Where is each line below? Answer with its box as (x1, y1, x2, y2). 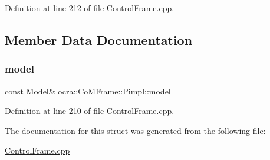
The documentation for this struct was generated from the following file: (5, 124, 266, 136)
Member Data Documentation (5, 30, 193, 48)
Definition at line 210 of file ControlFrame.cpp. (5, 105, 174, 117)
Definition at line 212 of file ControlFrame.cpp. (5, 2, 174, 14)
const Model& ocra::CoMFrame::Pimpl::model (5, 84, 171, 97)
